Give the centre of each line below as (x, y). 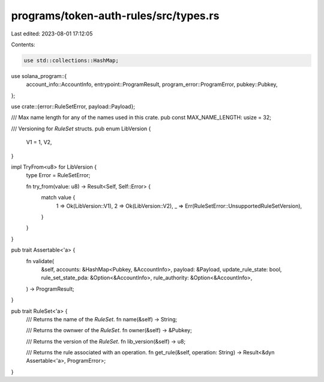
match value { (58, 198)
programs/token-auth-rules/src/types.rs (115, 16)
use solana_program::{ (39, 76)
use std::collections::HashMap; (71, 60)
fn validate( (40, 261)
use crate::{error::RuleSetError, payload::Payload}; (73, 107)
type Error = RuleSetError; (58, 175)
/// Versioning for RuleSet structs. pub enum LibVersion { (81, 129)
